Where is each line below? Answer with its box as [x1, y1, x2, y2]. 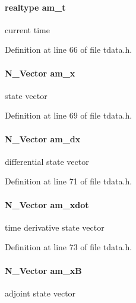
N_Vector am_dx [5, 132, 81, 145]
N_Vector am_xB [5, 264, 82, 276]
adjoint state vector [5, 286, 76, 299]
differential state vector [5, 155, 89, 167]
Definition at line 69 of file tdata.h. [5, 109, 132, 122]
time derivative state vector [5, 221, 105, 233]
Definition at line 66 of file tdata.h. [5, 43, 132, 56]
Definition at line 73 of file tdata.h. [5, 241, 132, 253]
